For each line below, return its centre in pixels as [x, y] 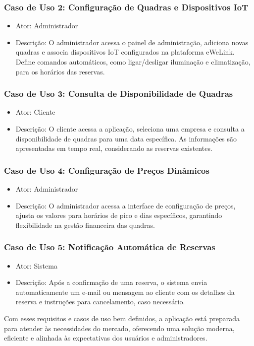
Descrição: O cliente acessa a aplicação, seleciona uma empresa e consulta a [130, 129]
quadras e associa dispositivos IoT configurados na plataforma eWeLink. [125, 52]
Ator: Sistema [36, 265]
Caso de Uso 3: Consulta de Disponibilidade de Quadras [119, 94]
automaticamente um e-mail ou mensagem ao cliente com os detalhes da [125, 292]
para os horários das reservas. [60, 71]
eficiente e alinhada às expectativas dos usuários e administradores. [106, 338]
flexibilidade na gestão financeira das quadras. [85, 225]
